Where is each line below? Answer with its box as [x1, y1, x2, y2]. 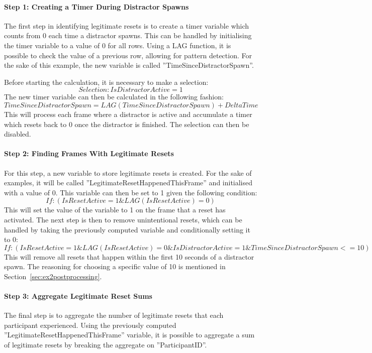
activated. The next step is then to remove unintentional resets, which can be [4, 214, 242, 224]
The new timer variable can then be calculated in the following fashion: [4, 91, 224, 102]
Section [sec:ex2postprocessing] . [4, 271, 102, 281]
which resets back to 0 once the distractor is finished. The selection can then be [4, 119, 249, 129]
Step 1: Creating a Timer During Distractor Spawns [4, 1, 189, 12]
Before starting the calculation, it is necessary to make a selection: [4, 76, 209, 87]
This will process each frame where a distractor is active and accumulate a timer [4, 108, 252, 119]
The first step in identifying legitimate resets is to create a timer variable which [4, 20, 249, 31]
